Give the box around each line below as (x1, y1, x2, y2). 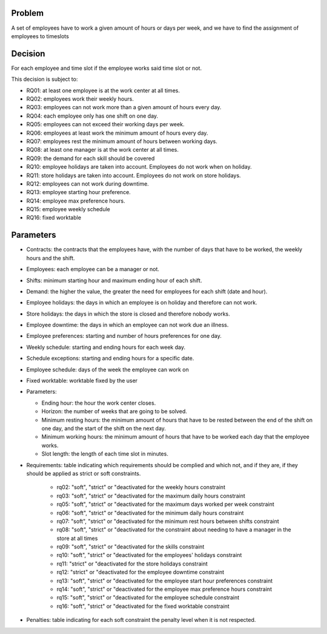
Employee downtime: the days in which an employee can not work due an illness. (26, 322, 229, 329)
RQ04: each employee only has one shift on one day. (26, 112, 159, 120)
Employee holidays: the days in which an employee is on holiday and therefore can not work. (26, 299, 257, 306)
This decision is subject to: (11, 76, 78, 83)
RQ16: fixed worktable (26, 214, 82, 221)
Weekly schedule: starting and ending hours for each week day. (26, 343, 186, 351)
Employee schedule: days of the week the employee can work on (26, 366, 189, 373)
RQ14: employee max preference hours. (26, 197, 125, 204)
